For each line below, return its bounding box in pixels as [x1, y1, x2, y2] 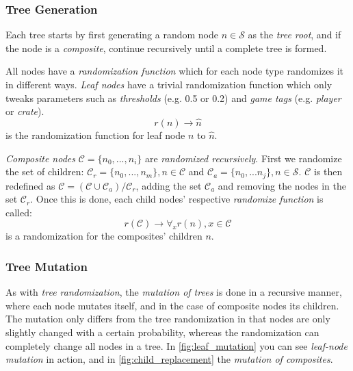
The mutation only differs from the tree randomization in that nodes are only [5, 311, 330, 326]
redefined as [5, 178, 55, 192]
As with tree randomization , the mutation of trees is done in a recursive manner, [5, 285, 342, 299]
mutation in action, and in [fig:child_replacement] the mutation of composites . [5, 352, 333, 366]
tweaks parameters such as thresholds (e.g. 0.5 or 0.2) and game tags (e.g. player [5, 90, 341, 105]
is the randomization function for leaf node [5, 128, 185, 142]
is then [313, 164, 343, 179]
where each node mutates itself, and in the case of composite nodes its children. [5, 298, 339, 312]
